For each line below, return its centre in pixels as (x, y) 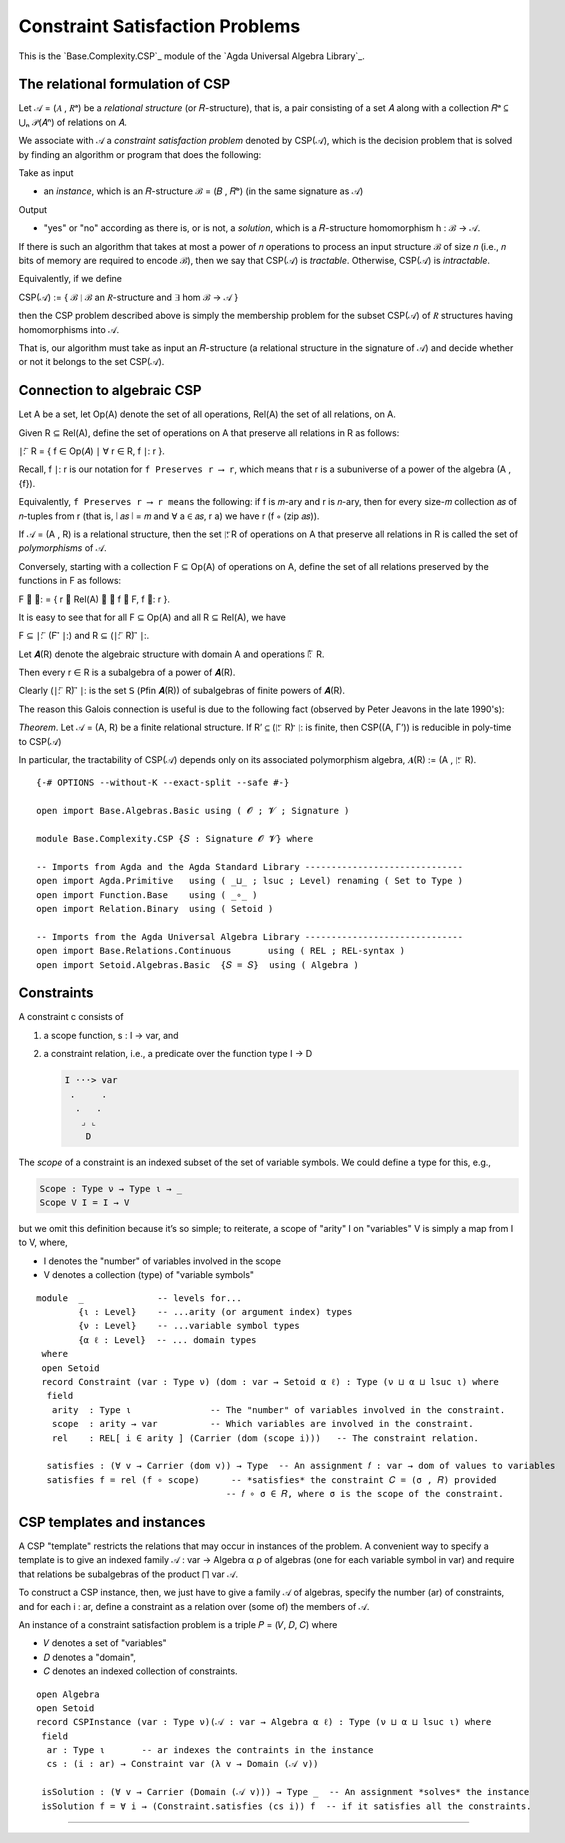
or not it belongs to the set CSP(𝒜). (91, 362)
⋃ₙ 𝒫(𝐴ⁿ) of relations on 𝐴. (72, 122)
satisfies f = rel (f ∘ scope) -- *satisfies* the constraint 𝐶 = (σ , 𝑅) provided (271, 1479)
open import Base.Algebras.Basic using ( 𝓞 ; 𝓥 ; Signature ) (193, 811)
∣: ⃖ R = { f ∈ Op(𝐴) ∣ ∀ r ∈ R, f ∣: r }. (91, 451)
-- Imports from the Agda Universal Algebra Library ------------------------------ (250, 936)
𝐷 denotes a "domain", (90, 1657)
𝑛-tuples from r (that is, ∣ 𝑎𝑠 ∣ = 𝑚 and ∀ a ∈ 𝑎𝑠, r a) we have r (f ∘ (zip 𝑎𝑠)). (169, 516)
